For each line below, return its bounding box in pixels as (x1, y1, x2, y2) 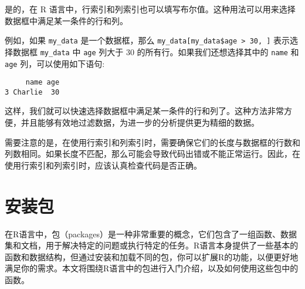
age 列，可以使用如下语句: (5, 57, 105, 69)
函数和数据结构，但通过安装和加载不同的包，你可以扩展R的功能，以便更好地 (5, 250, 299, 263)
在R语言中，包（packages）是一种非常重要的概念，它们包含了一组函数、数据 (5, 227, 297, 240)
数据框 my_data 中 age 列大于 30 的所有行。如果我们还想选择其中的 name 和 (12, 45, 299, 58)
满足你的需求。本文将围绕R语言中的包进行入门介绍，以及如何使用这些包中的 (5, 262, 299, 274)
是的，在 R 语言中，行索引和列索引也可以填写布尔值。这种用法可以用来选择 (5, 3, 296, 15)
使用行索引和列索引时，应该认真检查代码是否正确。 (5, 159, 202, 171)
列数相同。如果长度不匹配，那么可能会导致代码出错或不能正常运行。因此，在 (5, 147, 300, 160)
